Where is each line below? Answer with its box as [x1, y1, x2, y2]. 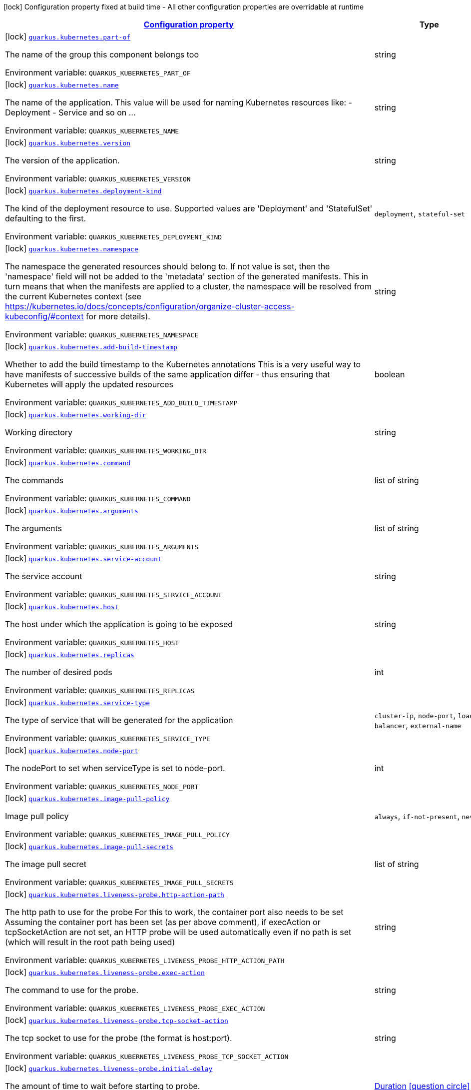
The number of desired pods [5, 667, 112, 677]
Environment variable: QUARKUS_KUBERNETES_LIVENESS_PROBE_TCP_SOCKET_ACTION [5, 1051, 289, 1061]
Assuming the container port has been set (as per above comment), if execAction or [5, 917, 321, 927]
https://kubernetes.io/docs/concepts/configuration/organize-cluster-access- [5, 301, 295, 311]
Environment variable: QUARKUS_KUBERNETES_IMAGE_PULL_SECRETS [5, 877, 234, 887]
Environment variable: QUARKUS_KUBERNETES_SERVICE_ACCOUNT [5, 589, 222, 599]
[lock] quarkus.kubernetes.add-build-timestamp [5, 341, 177, 351]
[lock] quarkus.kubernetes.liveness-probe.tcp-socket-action [5, 1015, 228, 1025]
